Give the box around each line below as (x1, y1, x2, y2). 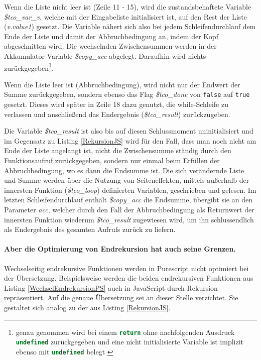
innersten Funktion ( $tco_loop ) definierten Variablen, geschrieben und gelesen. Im (4, 184, 256, 195)
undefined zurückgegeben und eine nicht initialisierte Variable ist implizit (16, 336, 244, 347)
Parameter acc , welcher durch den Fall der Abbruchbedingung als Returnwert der (4, 204, 254, 214)
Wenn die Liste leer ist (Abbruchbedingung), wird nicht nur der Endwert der (4, 79, 240, 89)
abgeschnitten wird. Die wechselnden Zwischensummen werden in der (4, 41, 217, 51)
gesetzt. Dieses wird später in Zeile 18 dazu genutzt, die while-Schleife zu (4, 99, 228, 109)
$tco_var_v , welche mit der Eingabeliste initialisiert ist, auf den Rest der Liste (4, 11, 247, 22)
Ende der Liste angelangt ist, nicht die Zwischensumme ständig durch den (4, 145, 231, 156)
